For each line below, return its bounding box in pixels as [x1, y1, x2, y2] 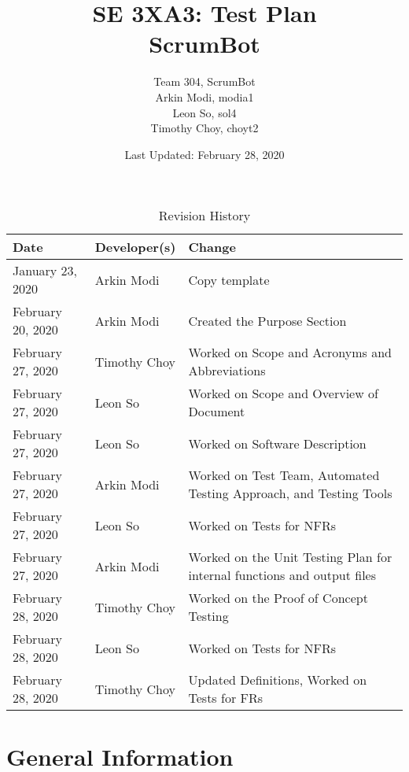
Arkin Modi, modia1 [155, 88, 254, 105]
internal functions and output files [188, 566, 377, 585]
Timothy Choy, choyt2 [150, 120, 259, 136]
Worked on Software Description [188, 434, 367, 452]
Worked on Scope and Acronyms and [188, 343, 392, 362]
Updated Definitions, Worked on [188, 670, 367, 689]
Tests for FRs [188, 689, 263, 707]
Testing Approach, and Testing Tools [188, 484, 392, 503]
